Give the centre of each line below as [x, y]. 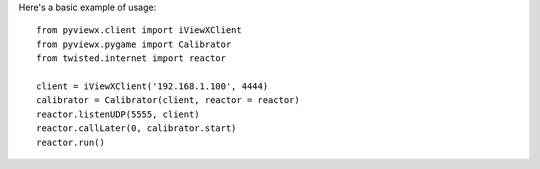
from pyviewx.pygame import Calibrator [134, 44]
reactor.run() [70, 142]
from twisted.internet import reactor [131, 58]
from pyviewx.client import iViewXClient [139, 30]
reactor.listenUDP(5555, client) [118, 114]
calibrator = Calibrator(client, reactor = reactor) [168, 100]
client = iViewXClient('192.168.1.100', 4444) [152, 86]
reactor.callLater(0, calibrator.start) [136, 128]
